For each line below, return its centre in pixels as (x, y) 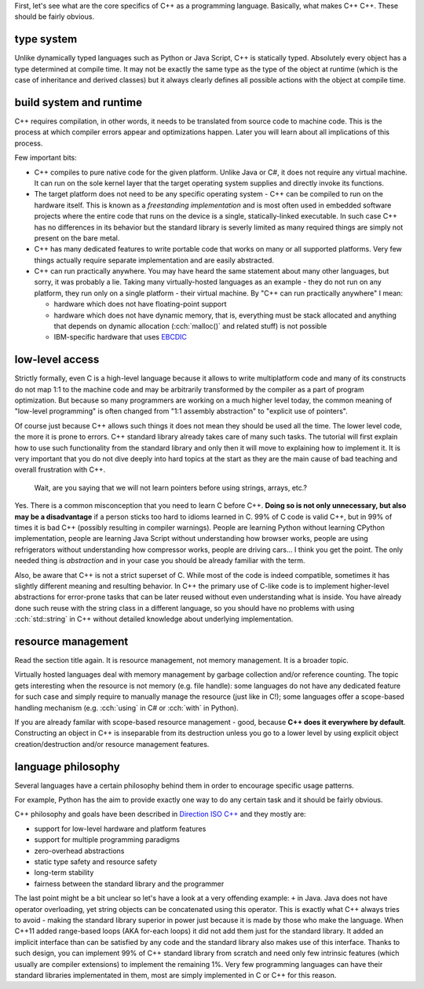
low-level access (57, 360)
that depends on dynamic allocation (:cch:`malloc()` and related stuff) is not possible (190, 326)
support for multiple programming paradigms (107, 840)
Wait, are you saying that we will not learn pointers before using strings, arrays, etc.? (171, 487)
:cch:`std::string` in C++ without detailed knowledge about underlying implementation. (154, 619)
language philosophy (68, 767)
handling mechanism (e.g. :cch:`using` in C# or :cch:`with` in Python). (126, 708)
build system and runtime (79, 102)
